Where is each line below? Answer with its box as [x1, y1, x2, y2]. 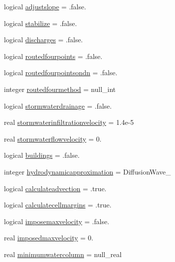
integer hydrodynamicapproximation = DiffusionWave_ [4, 166, 171, 176]
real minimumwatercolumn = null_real [4, 249, 122, 259]
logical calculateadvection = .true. [4, 183, 107, 193]
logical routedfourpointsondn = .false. [4, 67, 117, 78]
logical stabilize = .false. [4, 18, 77, 28]
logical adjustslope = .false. [4, 1, 87, 11]
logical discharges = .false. [4, 34, 83, 45]
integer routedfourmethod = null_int [4, 84, 116, 94]
